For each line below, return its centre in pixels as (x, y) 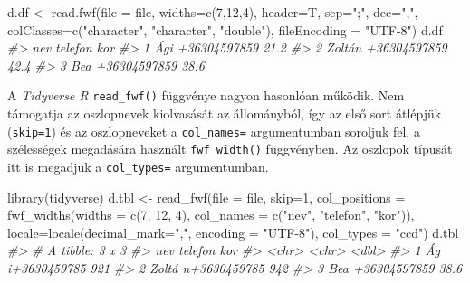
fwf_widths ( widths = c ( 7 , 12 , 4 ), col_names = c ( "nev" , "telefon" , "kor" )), (211, 215)
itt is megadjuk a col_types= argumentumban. (138, 166)
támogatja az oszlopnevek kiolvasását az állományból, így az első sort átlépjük (225, 113)
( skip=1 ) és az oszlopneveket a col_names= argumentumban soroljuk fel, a (214, 131)
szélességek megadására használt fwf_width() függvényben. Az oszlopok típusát (230, 149)
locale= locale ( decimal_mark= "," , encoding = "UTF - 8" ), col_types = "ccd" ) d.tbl (233, 232)
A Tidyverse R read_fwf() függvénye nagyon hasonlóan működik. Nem (206, 95)
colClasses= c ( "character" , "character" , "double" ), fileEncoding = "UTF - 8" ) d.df (225, 29)
